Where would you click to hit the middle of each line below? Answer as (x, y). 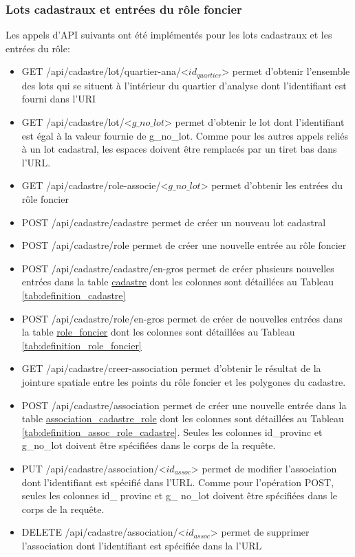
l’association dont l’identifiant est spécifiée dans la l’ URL (142, 545)
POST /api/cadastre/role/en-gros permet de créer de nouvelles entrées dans (182, 318)
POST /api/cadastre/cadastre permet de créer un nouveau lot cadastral (174, 222)
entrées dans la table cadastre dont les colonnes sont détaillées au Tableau (178, 282)
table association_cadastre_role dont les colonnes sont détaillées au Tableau (183, 418)
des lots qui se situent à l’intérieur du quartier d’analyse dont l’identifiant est (184, 85)
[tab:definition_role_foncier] (82, 345)
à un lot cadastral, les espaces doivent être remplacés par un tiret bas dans (179, 149)
